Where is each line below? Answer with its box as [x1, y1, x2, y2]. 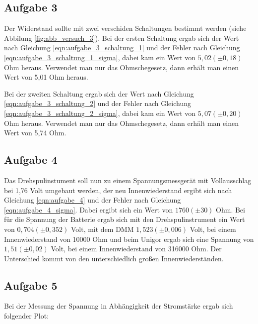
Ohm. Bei [216, 204, 245, 215]
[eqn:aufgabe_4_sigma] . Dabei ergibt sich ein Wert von [4, 204, 173, 215]
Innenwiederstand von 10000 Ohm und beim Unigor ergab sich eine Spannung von [4, 233, 254, 244]
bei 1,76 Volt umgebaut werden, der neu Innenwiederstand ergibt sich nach [4, 185, 232, 195]
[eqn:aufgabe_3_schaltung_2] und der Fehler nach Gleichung [4, 98, 191, 108]
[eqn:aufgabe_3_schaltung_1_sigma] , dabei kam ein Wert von [4, 52, 196, 62]
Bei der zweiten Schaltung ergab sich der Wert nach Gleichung [4, 88, 194, 99]
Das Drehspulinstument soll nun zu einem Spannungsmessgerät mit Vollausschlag [4, 175, 252, 185]
